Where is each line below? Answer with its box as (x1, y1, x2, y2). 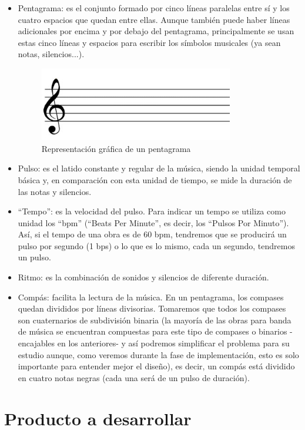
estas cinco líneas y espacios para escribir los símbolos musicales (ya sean (18, 36, 281, 48)
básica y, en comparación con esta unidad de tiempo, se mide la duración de (18, 173, 292, 186)
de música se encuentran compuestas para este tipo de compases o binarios (18, 325, 287, 338)
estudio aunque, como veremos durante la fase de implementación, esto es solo (18, 348, 299, 360)
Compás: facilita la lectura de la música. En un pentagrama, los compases (18, 290, 284, 303)
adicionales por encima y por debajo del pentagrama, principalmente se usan (18, 25, 294, 37)
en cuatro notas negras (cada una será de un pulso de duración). (18, 371, 250, 383)
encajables (18, 337, 55, 349)
